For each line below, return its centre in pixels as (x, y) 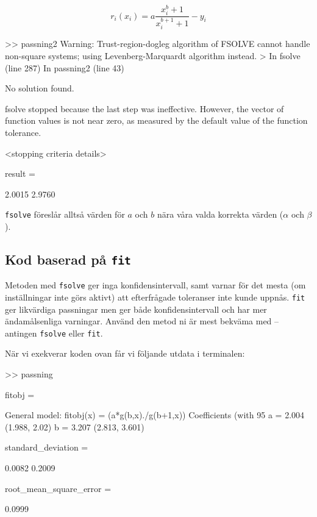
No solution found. (40, 88)
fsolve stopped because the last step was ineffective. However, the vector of (144, 108)
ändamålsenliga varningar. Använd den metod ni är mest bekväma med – (142, 321)
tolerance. (23, 132)
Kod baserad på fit (68, 259)
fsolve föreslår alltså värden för (65, 214)
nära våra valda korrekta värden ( (220, 214)
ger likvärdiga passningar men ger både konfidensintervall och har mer (136, 309)
